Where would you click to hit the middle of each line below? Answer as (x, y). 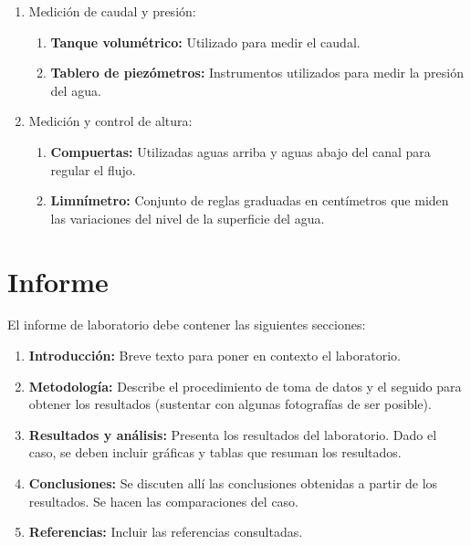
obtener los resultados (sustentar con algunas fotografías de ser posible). (230, 404)
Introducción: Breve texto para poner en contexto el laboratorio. (215, 356)
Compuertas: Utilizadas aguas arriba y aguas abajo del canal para (241, 151)
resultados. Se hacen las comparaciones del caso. (163, 501)
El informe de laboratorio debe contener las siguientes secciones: (187, 325)
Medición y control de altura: (110, 121)
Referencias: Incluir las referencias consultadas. (166, 532)
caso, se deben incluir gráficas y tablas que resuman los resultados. (215, 452)
